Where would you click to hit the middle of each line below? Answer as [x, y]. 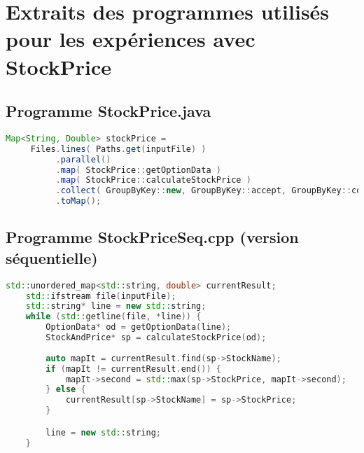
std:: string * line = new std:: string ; [116, 306]
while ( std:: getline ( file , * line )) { [113, 317]
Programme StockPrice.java [108, 111]
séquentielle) [52, 257]
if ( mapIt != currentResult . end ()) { [133, 369]
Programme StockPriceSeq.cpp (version [152, 237]
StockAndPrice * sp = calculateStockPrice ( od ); [156, 338]
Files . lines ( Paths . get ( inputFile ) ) [118, 149]
